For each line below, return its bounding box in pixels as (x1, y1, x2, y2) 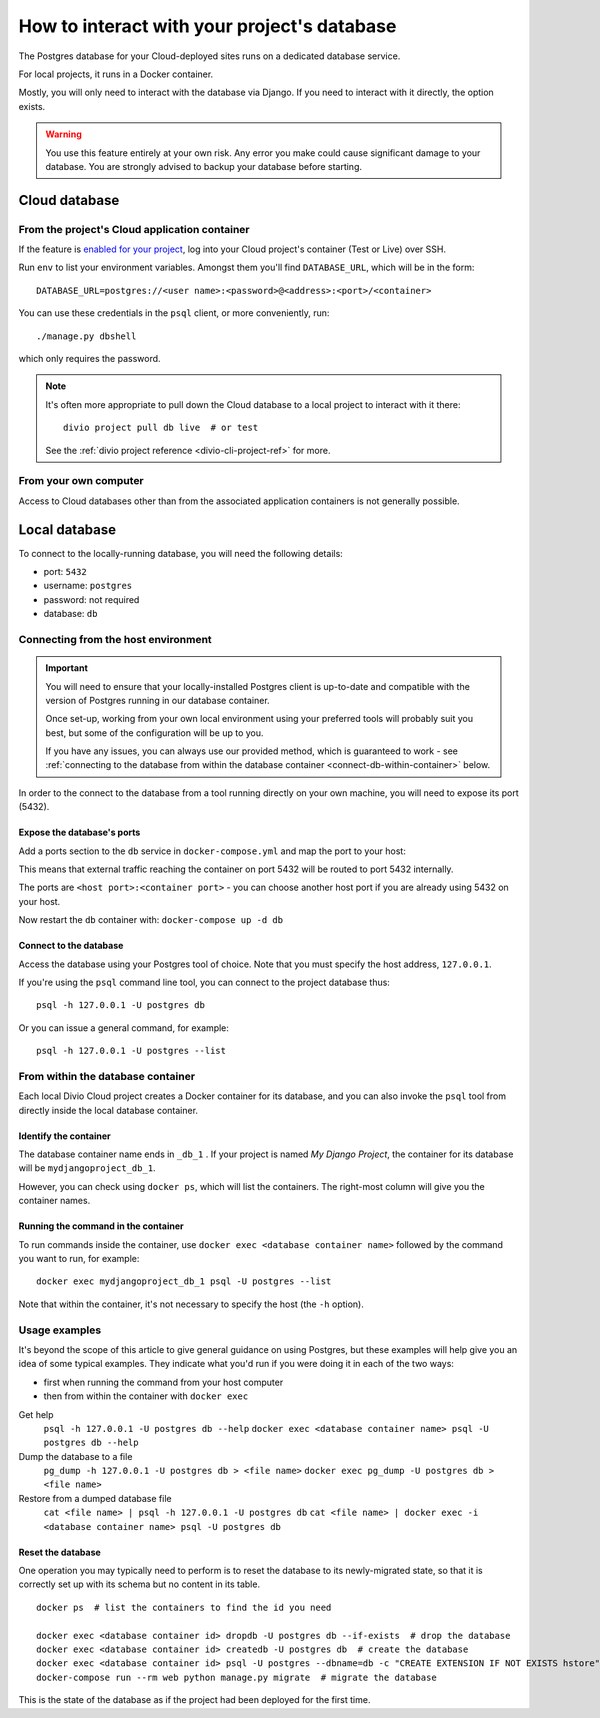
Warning (45, 128, 82, 140)
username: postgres (43, 580, 133, 592)
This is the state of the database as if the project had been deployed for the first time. (18, 1694, 371, 1706)
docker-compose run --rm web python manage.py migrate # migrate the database (36, 1671, 437, 1683)
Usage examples (18, 1323, 102, 1337)
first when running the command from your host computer (43, 1376, 284, 1388)
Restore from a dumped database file (18, 1492, 172, 1504)
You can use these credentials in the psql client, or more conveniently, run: (18, 307, 330, 319)
